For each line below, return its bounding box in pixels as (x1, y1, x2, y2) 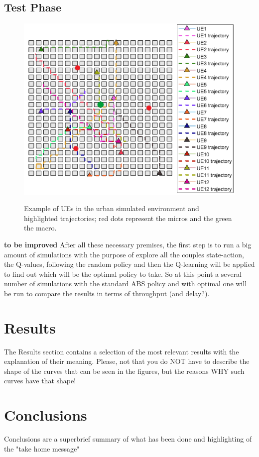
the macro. (24, 223, 57, 233)
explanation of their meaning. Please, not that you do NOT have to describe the (4, 356, 250, 366)
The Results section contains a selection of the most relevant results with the (4, 346, 239, 356)
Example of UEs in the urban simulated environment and (24, 203, 199, 214)
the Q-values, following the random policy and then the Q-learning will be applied (4, 259, 255, 269)
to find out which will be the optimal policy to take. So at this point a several (4, 268, 242, 279)
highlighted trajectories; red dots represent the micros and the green (24, 213, 232, 223)
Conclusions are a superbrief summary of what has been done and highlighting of (4, 434, 252, 444)
